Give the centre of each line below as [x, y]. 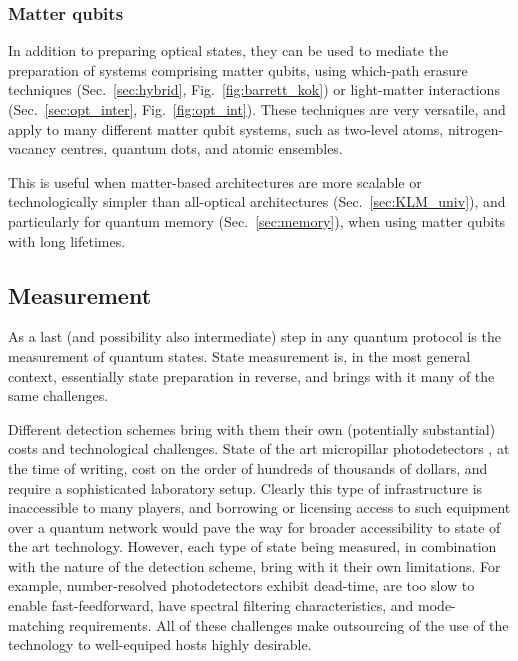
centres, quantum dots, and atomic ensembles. [201, 148]
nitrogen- [475, 128]
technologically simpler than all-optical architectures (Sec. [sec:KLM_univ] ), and [257, 201]
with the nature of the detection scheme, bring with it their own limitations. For [254, 565]
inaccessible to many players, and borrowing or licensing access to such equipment [259, 507]
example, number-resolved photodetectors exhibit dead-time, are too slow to [241, 585]
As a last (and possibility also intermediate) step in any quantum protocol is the [254, 336]
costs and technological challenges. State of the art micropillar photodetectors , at [259, 448]
